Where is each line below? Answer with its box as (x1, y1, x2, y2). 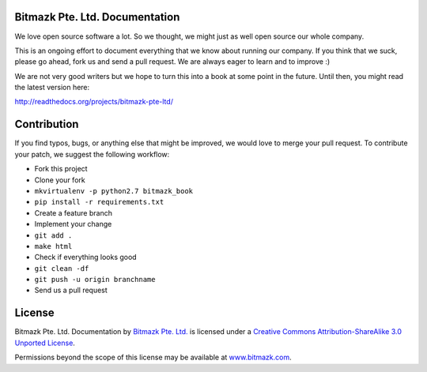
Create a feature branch (34, 208, 112, 217)
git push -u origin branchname (34, 275, 156, 284)
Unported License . (14, 338, 75, 348)
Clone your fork (34, 175, 86, 185)
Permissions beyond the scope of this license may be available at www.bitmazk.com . (14, 352, 292, 363)
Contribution (14, 118, 79, 131)
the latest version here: (14, 83, 90, 92)
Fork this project (34, 164, 88, 174)
